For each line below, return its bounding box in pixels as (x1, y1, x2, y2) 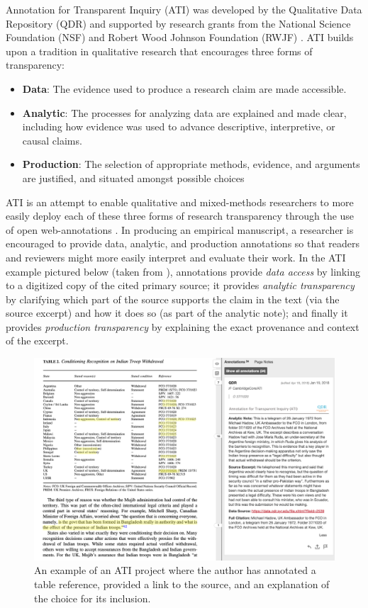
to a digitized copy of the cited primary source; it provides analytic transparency (6, 278, 355, 293)
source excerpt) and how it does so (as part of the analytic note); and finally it (6, 305, 348, 320)
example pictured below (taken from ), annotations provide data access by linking (6, 264, 360, 278)
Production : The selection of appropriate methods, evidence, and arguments (22, 157, 360, 171)
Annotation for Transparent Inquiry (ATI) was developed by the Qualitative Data (6, 2, 362, 16)
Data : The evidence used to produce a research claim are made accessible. (22, 81, 347, 96)
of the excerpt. (6, 333, 69, 348)
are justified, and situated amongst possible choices (22, 170, 245, 185)
